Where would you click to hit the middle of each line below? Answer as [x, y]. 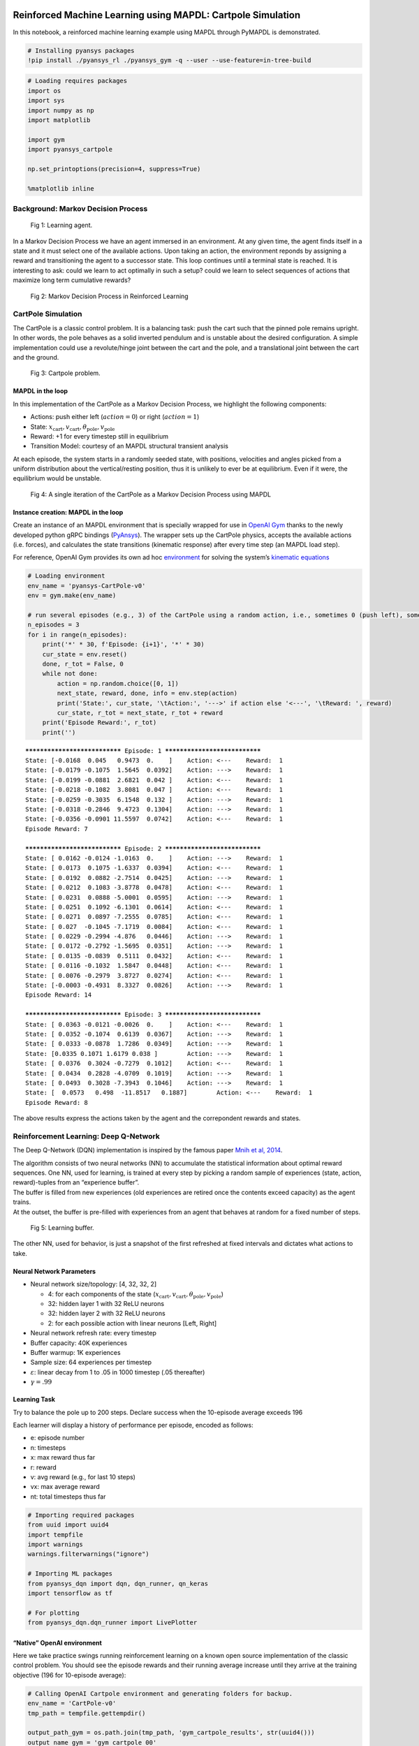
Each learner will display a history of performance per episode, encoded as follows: [133, 1425]
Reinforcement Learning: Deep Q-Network [86, 1136]
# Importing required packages [81, 1515]
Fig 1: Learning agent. [61, 225]
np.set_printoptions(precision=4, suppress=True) [114, 169]
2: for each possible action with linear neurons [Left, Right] [132, 1323]
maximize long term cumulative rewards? [72, 280]
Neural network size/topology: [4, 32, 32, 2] [94, 1284]
